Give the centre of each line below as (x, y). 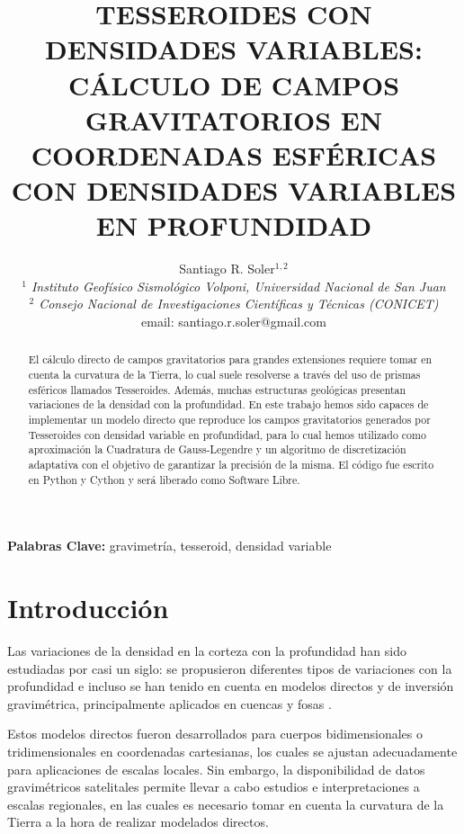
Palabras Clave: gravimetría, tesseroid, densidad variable (170, 546)
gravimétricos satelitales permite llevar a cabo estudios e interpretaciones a (214, 787)
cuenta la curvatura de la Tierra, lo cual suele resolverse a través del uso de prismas (224, 375)
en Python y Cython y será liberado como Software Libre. (164, 479)
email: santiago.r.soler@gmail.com (234, 322)
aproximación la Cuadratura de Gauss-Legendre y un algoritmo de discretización (217, 449)
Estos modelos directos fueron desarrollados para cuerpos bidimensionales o (215, 734)
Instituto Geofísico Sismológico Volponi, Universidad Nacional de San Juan (238, 286)
